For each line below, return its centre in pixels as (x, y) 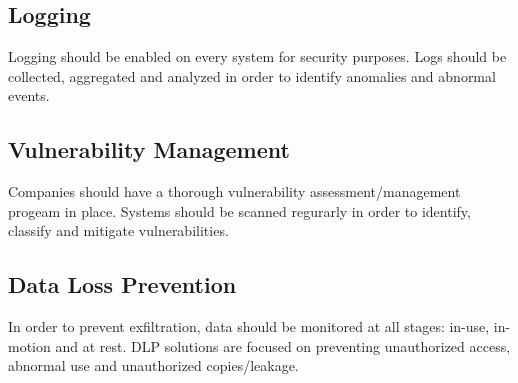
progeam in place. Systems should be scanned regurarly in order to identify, (239, 210)
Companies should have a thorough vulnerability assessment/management (234, 191)
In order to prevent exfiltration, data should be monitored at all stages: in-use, (249, 326)
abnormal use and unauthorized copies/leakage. (153, 365)
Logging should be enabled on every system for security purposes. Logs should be (257, 56)
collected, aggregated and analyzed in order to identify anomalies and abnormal (252, 75)
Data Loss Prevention (122, 284)
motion (29, 345)
